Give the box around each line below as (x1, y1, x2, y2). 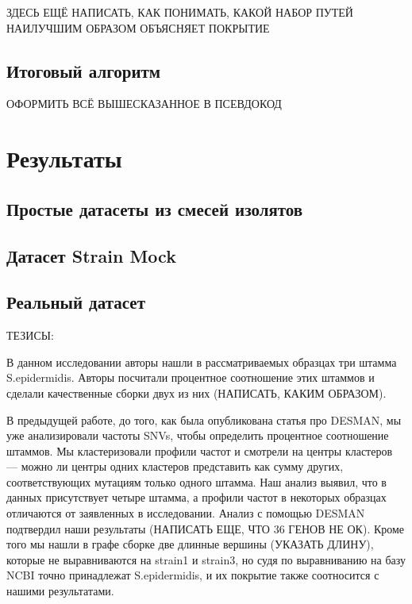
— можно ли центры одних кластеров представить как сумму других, (6, 458, 344, 475)
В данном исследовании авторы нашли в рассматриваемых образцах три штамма (6, 353, 397, 370)
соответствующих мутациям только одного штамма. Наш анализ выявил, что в (6, 473, 387, 490)
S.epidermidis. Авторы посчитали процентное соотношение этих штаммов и (6, 369, 375, 386)
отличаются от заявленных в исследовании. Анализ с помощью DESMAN (6, 505, 365, 521)
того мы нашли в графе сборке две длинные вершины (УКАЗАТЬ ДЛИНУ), (6, 536, 374, 552)
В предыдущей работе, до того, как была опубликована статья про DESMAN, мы (6, 411, 402, 428)
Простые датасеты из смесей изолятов (6, 196, 303, 221)
